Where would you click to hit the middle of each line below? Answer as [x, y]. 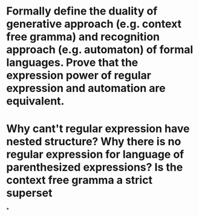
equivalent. [35, 101]
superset [29, 193]
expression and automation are [86, 88]
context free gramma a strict [80, 180]
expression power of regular [79, 75]
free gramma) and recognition [83, 37]
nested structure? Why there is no [94, 142]
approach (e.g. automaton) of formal [100, 50]
